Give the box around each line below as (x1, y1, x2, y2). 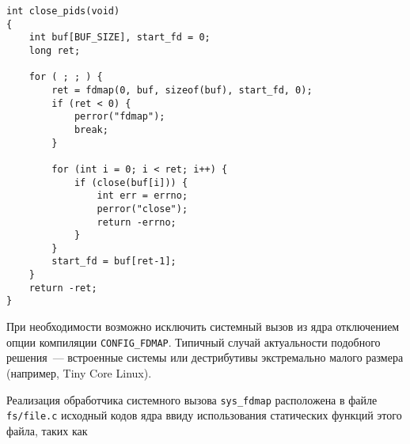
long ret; (28, 44, 81, 56)
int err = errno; (97, 190, 188, 202)
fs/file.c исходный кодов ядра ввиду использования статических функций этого (6, 407, 402, 423)
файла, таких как (6, 422, 88, 438)
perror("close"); (97, 203, 188, 214)
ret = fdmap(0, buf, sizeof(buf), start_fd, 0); (51, 84, 313, 96)
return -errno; (97, 216, 177, 228)
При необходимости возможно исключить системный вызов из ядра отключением (6, 318, 400, 335)
